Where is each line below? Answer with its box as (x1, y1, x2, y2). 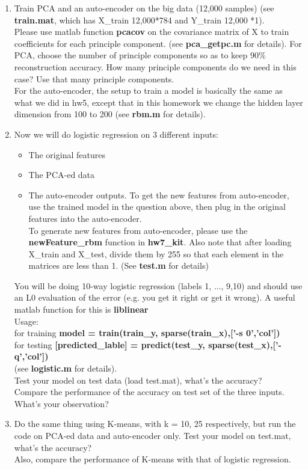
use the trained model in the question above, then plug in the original (28, 200, 286, 213)
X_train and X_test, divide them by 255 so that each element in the (28, 247, 284, 260)
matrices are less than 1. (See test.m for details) (28, 259, 209, 272)
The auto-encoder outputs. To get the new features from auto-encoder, (28, 188, 289, 201)
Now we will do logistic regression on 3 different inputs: (14, 127, 218, 140)
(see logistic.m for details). (14, 362, 117, 375)
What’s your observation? (14, 397, 109, 409)
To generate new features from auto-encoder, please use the (28, 224, 248, 236)
